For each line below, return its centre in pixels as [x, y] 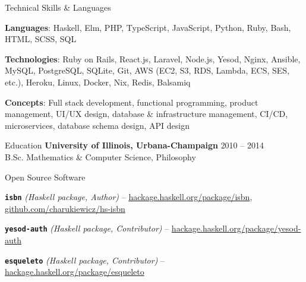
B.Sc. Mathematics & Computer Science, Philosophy [100, 156]
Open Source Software [45, 177]
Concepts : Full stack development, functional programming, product [132, 102]
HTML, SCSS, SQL [41, 39]
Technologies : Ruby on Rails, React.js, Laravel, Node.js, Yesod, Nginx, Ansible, [153, 58]
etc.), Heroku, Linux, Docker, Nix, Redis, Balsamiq [98, 82]
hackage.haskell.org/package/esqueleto [75, 272]
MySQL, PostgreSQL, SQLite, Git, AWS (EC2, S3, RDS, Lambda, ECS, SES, [147, 70]
